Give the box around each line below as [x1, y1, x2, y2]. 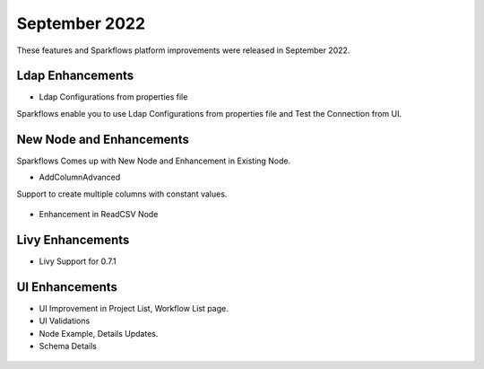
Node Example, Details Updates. [39, 328, 159, 338]
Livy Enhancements [16, 232, 130, 247]
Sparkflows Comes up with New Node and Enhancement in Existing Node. [16, 155, 291, 166]
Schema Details [39, 340, 98, 351]
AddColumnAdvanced [39, 171, 121, 183]
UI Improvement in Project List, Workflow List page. [39, 303, 229, 313]
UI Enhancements [16, 279, 118, 294]
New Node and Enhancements [16, 131, 190, 147]
